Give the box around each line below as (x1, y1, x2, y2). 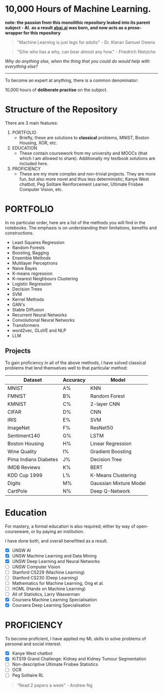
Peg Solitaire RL (12, 673, 44, 678)
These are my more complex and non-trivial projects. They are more (19, 171, 156, 176)
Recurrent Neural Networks (12, 312, 67, 318)
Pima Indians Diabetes (7, 456, 58, 462)
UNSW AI (12, 547, 31, 553)
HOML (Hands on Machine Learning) (12, 586, 86, 592)
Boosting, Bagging (12, 250, 49, 255)
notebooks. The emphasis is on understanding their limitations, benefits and (5, 225, 157, 231)
